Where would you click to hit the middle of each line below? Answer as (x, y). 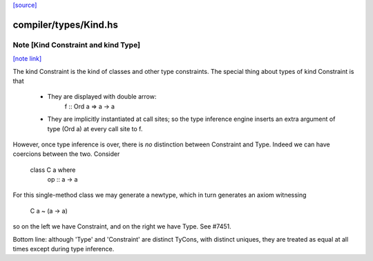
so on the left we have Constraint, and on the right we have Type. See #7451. (122, 226)
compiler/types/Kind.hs (66, 25)
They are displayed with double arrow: (102, 97)
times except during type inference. (64, 249)
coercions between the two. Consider (66, 154)
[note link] (27, 59)
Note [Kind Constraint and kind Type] (77, 45)
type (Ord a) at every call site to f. (95, 128)
